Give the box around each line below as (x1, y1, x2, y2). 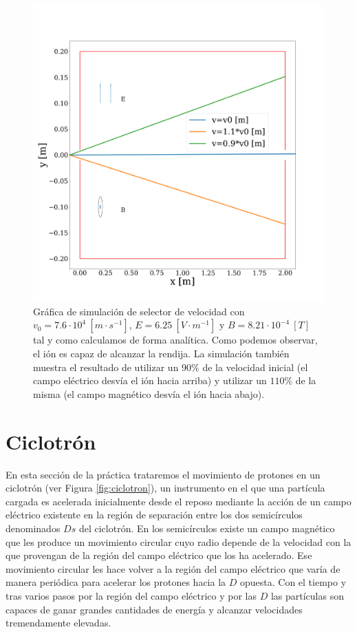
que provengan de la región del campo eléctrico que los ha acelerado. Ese (6, 548, 312, 562)
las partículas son (270, 588, 344, 602)
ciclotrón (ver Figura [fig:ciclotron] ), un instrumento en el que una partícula (6, 481, 325, 495)
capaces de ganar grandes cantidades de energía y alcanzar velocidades (6, 602, 303, 616)
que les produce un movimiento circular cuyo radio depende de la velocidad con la (6, 534, 351, 549)
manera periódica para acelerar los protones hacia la (6, 575, 226, 589)
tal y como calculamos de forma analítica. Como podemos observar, (33, 333, 318, 347)
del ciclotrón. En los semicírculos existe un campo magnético (78, 520, 335, 535)
